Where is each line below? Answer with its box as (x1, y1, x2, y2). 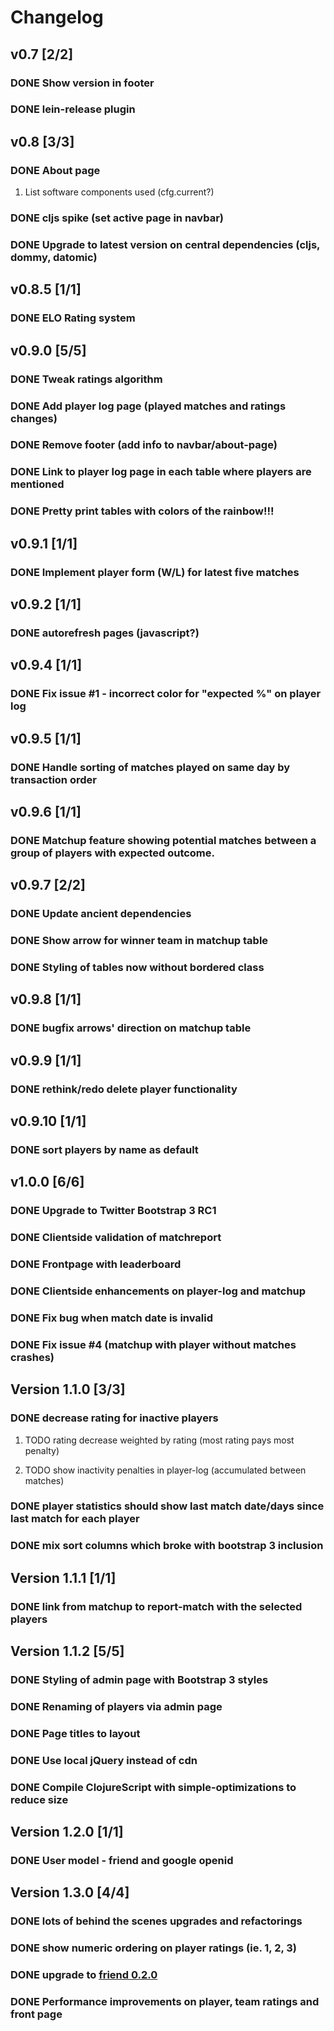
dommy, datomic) (10, 250, 98, 264)
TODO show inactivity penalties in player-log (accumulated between (24, 1464, 307, 1476)
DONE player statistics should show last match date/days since (10, 1499, 325, 1513)
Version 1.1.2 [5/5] (10, 1643, 125, 1660)
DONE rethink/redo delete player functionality (10, 1082, 238, 1096)
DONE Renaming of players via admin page (10, 1699, 223, 1713)
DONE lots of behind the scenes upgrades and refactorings (10, 1914, 303, 1928)
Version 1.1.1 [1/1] (10, 1569, 117, 1586)
